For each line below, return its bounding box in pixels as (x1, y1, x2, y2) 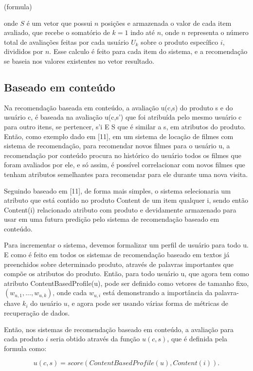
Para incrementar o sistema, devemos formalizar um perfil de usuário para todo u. (4, 240, 249, 250)
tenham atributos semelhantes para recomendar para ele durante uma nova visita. (4, 169, 248, 179)
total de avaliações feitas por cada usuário (4, 36, 129, 47)
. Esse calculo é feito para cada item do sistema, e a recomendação (49, 46, 248, 56)
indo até (130, 27, 155, 37)
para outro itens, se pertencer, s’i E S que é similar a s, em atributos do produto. (4, 121, 246, 131)
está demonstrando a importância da (103, 287, 213, 298)
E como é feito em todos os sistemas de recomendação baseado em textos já (4, 249, 230, 260)
